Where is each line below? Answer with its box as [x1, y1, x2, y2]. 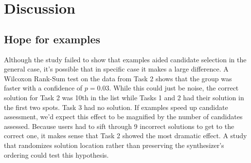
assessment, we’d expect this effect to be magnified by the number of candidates [4, 111, 243, 122]
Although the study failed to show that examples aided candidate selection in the [4, 54, 247, 64]
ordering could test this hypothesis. [4, 149, 109, 160]
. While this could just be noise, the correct [109, 83, 239, 93]
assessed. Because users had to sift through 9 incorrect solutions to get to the [4, 121, 234, 131]
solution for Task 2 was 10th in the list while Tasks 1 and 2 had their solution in [4, 92, 244, 102]
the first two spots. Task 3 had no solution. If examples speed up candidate [4, 102, 228, 112]
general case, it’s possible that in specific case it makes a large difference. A [4, 64, 229, 74]
